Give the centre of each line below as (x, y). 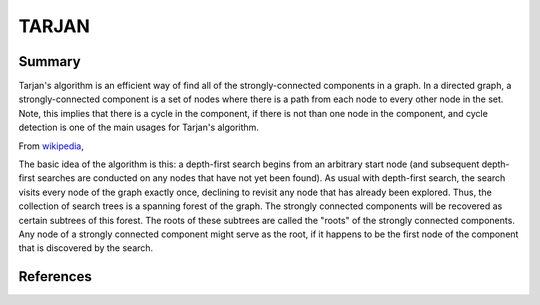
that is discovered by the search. (86, 248)
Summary (49, 61)
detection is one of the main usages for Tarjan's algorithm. (139, 127)
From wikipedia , (51, 146)
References (55, 276)
